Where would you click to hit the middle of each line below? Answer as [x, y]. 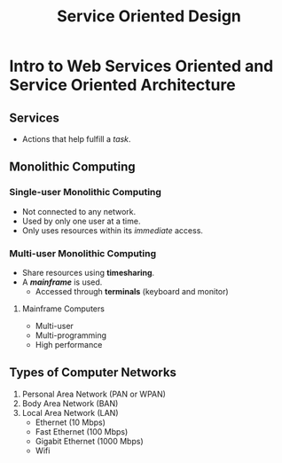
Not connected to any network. [78, 211]
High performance [69, 344]
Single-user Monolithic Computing [86, 192]
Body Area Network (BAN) [70, 403]
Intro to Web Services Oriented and [141, 66]
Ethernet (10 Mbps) [70, 422]
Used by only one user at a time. [81, 221]
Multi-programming [71, 335]
